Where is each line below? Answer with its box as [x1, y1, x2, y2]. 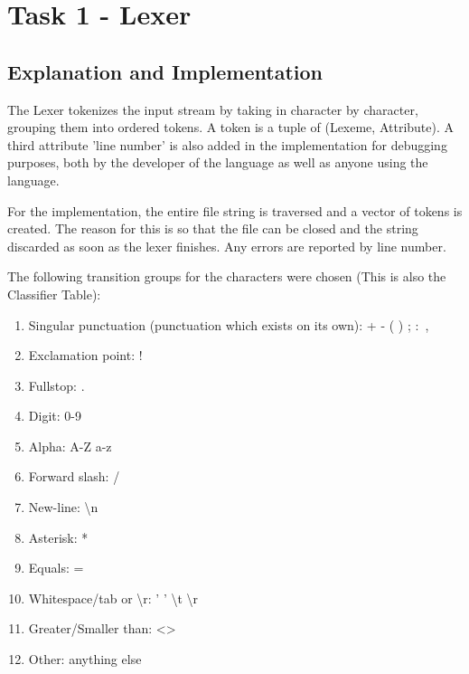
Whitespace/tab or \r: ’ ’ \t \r [28, 588, 199, 607]
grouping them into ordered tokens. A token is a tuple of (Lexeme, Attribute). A [7, 118, 455, 137]
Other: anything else [28, 650, 142, 669]
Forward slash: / [28, 467, 120, 486]
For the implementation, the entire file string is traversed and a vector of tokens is [7, 201, 463, 220]
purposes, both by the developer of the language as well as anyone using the [7, 153, 428, 172]
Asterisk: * [28, 527, 89, 546]
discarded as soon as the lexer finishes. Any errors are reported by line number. [7, 236, 446, 255]
